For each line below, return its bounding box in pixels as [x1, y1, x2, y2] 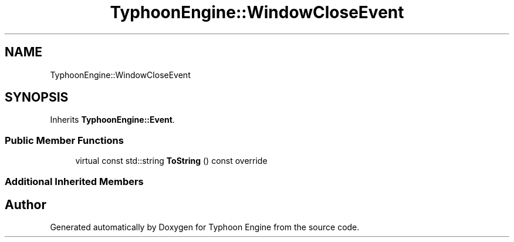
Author [5, 197, 46, 212]
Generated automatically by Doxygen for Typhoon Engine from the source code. [50, 222, 360, 233]
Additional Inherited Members [5, 175, 144, 187]
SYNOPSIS [5, 90, 69, 105]
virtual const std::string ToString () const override [75, 156, 268, 166]
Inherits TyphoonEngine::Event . [50, 115, 175, 125]
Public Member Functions [5, 134, 124, 146]
